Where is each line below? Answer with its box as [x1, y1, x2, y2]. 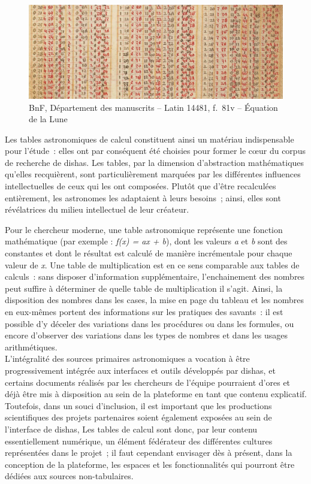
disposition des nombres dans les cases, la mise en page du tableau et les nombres [5, 294, 304, 306]
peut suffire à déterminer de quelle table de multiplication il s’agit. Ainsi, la [5, 282, 283, 294]
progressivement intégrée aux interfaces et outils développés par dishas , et [5, 364, 276, 376]
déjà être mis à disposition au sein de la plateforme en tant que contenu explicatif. [5, 388, 307, 400]
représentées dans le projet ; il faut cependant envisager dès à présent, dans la [5, 446, 292, 459]
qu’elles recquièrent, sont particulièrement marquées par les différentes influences [5, 168, 301, 180]
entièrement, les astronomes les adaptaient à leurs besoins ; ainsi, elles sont [5, 191, 281, 204]
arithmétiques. [5, 340, 58, 353]
